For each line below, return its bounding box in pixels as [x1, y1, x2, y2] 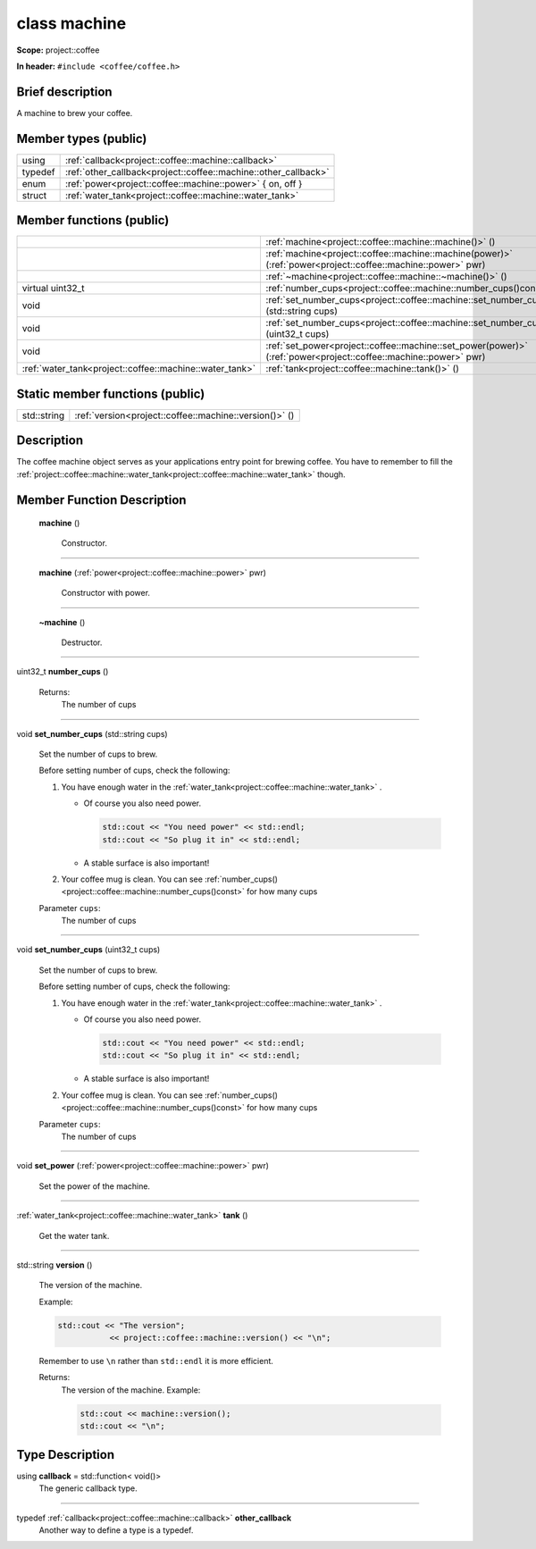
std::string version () [16, 1260, 93, 1270]
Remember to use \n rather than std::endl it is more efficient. [38, 1356, 274, 1367]
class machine [16, 13, 127, 33]
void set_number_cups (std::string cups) [16, 728, 169, 739]
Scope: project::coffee [16, 45, 100, 55]
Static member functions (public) [16, 386, 205, 401]
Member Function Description [16, 492, 187, 507]
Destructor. [61, 637, 103, 648]
